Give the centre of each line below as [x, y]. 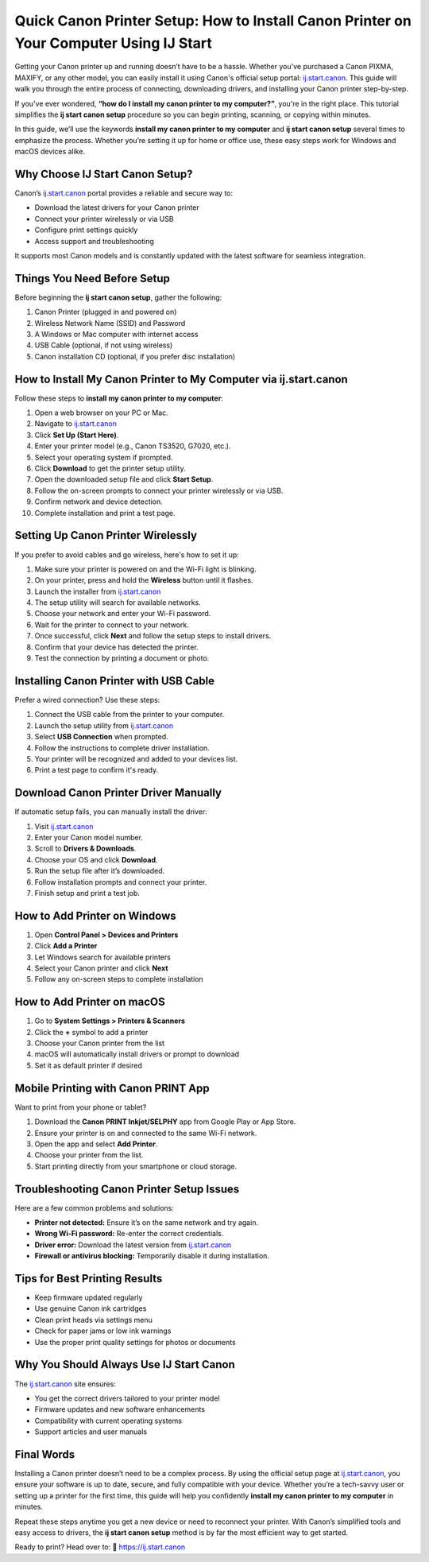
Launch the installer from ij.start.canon [98, 591]
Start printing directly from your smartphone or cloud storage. [136, 1166]
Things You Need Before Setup [93, 278]
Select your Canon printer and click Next [101, 968]
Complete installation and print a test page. [105, 513]
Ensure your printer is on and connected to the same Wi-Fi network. [146, 1133]
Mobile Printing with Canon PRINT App [112, 1088]
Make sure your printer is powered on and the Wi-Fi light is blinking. [146, 569]
